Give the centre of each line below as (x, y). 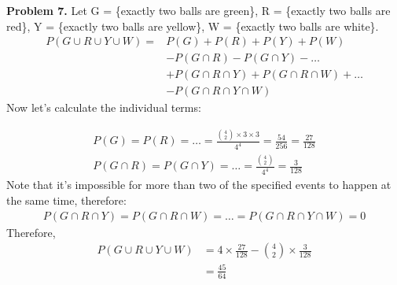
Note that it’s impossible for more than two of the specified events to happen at (199, 185)
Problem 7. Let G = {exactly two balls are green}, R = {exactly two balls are (198, 10)
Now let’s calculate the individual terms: (104, 107)
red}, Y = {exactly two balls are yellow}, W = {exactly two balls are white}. (193, 26)
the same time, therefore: (66, 200)
